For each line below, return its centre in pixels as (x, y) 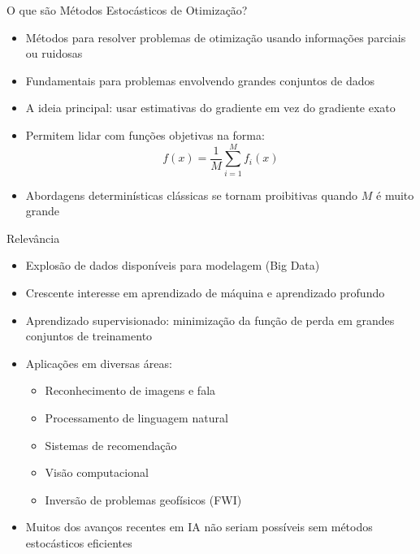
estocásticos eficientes (79, 543)
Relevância (33, 238)
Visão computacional (97, 472)
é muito (395, 195)
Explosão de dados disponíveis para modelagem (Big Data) (173, 265)
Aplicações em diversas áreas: (99, 363)
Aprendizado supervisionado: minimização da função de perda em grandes (210, 320)
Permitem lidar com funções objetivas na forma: (145, 134)
